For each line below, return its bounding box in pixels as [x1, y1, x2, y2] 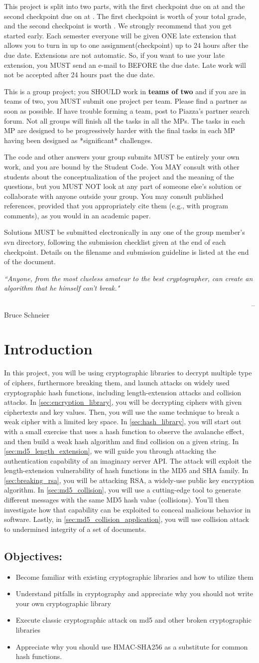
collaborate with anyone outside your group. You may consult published [4, 190, 224, 201]
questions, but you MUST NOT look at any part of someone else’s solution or [4, 181, 242, 191]
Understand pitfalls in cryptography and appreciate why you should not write [15, 588, 253, 599]
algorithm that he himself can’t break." [4, 283, 120, 293]
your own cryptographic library [15, 598, 111, 608]
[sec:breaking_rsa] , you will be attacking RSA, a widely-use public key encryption [4, 475, 254, 485]
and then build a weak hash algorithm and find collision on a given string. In [4, 436, 239, 446]
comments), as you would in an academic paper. [4, 210, 151, 220]
